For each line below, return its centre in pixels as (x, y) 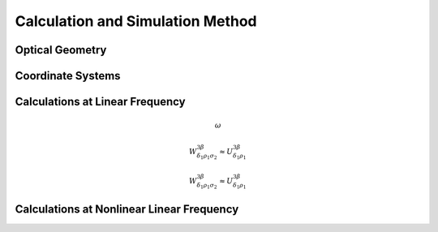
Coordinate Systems (68, 76)
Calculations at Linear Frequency (100, 102)
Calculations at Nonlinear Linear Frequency (127, 210)
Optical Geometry (61, 50)
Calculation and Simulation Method (136, 21)
